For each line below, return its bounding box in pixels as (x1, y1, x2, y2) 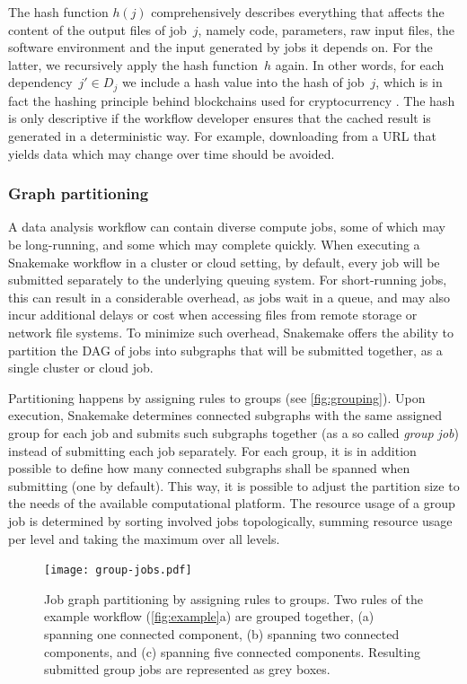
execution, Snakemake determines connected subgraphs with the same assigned (8, 406, 443, 425)
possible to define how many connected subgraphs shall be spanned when (8, 459, 410, 478)
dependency (8, 73, 73, 92)
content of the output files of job (8, 20, 187, 39)
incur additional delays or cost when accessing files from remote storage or (8, 305, 418, 324)
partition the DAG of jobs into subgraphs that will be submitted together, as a (8, 340, 443, 359)
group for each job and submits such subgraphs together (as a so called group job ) (8, 423, 459, 442)
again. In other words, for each (275, 55, 445, 74)
